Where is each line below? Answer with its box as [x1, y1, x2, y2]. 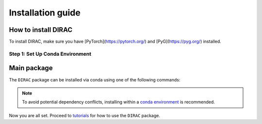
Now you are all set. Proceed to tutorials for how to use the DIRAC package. [9, 112, 160, 118]
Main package [9, 64, 53, 72]
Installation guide [9, 7, 81, 18]
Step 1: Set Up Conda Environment [9, 50, 92, 57]
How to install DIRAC [9, 26, 73, 34]
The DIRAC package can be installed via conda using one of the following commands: [9, 77, 180, 82]
